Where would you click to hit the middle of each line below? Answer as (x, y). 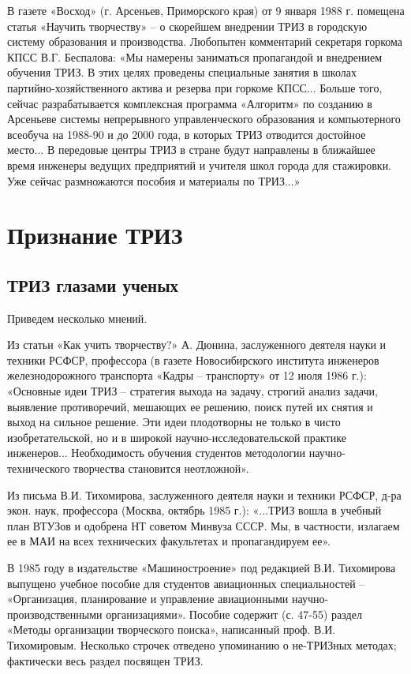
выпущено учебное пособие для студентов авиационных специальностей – (186, 583)
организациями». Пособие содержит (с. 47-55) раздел (234, 614)
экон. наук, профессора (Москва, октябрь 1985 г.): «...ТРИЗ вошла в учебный (194, 510)
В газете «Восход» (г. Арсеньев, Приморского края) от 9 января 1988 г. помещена (206, 10)
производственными (55, 614)
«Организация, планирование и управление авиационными (148, 599)
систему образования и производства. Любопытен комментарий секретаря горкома (205, 41)
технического (39, 468)
